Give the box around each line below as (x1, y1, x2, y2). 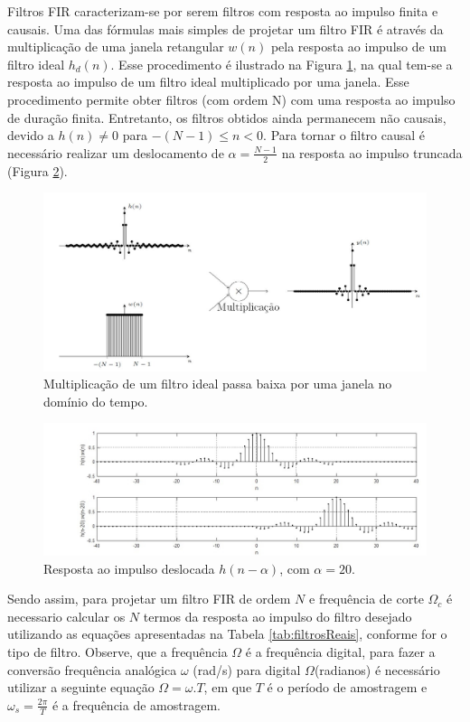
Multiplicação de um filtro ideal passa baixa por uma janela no (43, 374, 392, 393)
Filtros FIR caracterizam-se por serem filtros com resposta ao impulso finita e (7, 2, 438, 20)
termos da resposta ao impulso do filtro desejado (143, 606, 412, 625)
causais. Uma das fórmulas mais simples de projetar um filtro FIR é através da (7, 19, 444, 38)
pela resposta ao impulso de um (270, 37, 446, 56)
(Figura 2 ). (7, 161, 68, 180)
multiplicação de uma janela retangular (7, 37, 224, 56)
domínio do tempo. (43, 391, 148, 410)
